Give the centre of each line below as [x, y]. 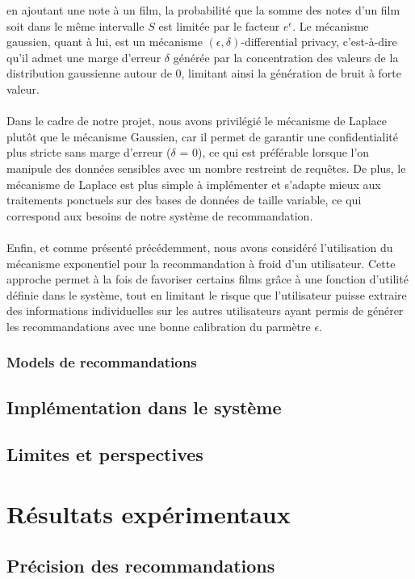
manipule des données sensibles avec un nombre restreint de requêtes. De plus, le [206, 168]
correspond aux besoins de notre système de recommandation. [160, 215]
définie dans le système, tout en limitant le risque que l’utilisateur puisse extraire [207, 294]
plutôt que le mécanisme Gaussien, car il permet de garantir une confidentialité [203, 136]
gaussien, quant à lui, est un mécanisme [105, 42]
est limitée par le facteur [219, 25]
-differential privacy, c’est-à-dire [319, 42]
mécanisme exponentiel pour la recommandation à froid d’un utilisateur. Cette [201, 263]
